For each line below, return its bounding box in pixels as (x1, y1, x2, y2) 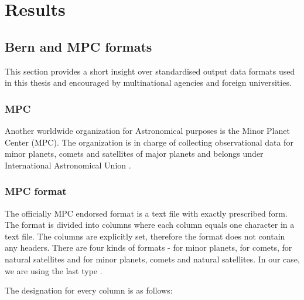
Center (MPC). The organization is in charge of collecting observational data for (5, 136, 293, 148)
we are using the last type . (5, 264, 103, 277)
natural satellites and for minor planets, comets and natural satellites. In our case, (5, 252, 300, 265)
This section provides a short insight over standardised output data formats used (5, 65, 295, 77)
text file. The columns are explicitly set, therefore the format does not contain (5, 230, 285, 242)
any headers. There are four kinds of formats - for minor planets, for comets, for (5, 241, 292, 254)
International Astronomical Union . (5, 159, 131, 171)
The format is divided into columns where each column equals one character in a (5, 218, 295, 231)
